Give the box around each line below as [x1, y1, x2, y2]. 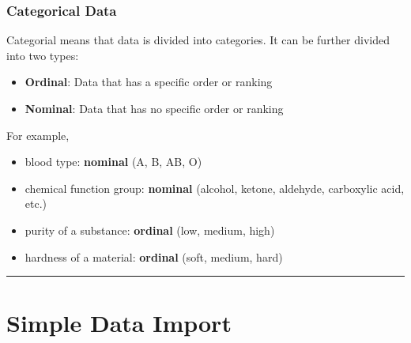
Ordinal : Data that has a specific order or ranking [25, 73, 273, 90]
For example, [6, 126, 70, 143]
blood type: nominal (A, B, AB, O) [25, 153, 202, 170]
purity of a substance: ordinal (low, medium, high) [25, 221, 275, 238]
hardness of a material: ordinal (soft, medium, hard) [25, 248, 283, 265]
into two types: [6, 47, 79, 63]
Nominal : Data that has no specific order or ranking [25, 100, 284, 116]
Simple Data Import [6, 307, 232, 339]
